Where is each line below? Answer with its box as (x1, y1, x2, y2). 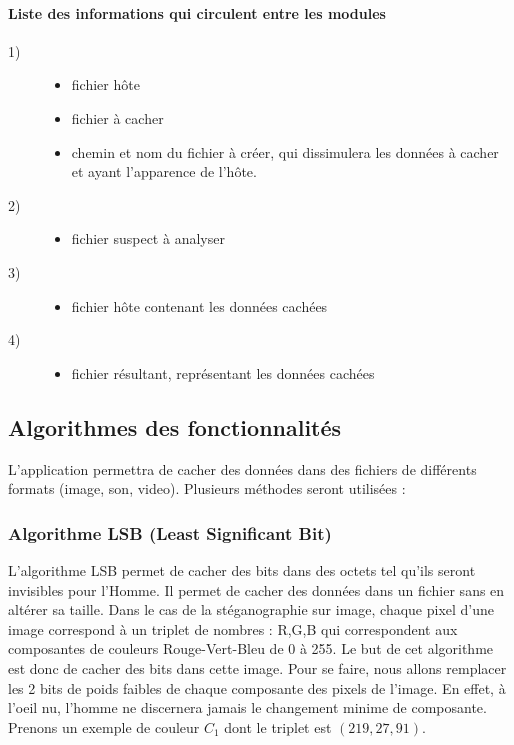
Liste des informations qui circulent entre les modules (8, 2, 386, 23)
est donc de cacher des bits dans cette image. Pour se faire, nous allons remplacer (8, 657, 507, 678)
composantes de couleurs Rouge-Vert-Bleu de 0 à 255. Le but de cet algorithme (8, 638, 494, 659)
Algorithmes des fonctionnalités (8, 411, 342, 442)
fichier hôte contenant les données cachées (71, 295, 328, 316)
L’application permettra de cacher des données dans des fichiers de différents (8, 458, 477, 479)
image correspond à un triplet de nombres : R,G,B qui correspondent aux (8, 618, 458, 639)
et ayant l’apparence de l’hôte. (71, 161, 257, 182)
